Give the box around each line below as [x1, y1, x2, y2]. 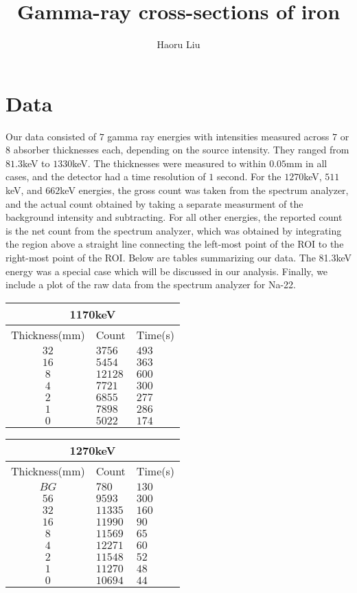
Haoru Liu [157, 37, 200, 52]
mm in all [286, 155, 327, 170]
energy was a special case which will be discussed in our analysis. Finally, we [5, 263, 328, 278]
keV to [22, 155, 50, 170]
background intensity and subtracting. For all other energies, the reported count [5, 210, 343, 224]
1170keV [69, 305, 116, 322]
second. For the [216, 169, 281, 184]
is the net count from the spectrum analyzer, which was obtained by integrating [5, 223, 342, 237]
